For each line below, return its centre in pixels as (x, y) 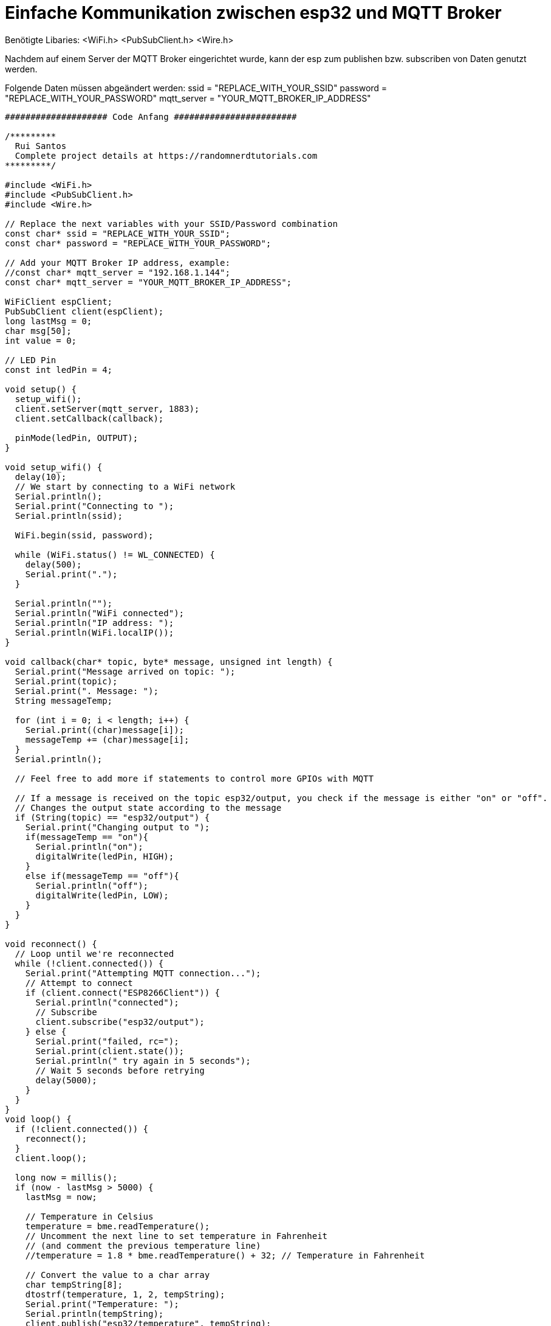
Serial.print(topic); (66, 681)
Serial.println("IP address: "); (94, 623)
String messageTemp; (64, 700)
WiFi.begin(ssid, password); (84, 535)
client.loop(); (51, 1158)
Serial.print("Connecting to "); (94, 506)
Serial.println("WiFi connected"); (100, 613)
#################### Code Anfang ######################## (151, 116)
